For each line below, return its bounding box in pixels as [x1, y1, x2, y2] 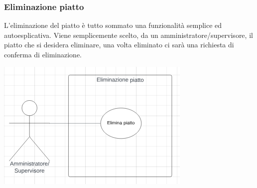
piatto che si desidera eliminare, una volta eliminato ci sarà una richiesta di [4, 39, 234, 50]
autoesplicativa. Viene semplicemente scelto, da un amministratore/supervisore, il [4, 29, 253, 40]
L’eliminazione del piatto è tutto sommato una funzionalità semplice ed [4, 20, 222, 30]
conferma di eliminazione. [4, 49, 82, 59]
